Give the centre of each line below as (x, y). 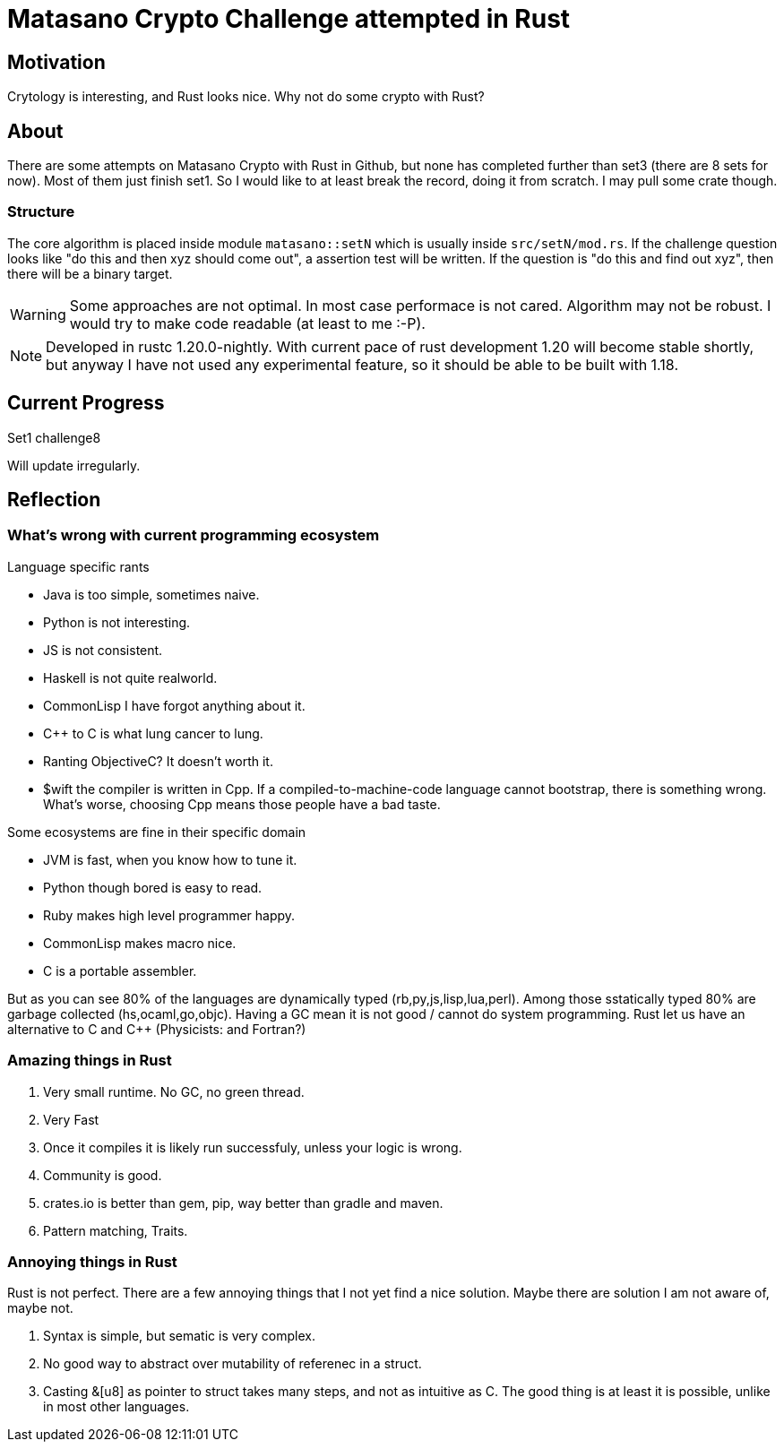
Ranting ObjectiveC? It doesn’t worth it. (158, 761)
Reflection (54, 500)
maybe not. (40, 1308)
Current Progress (86, 403)
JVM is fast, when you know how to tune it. (170, 859)
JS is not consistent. (103, 650)
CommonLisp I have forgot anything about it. (174, 705)
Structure (41, 212)
